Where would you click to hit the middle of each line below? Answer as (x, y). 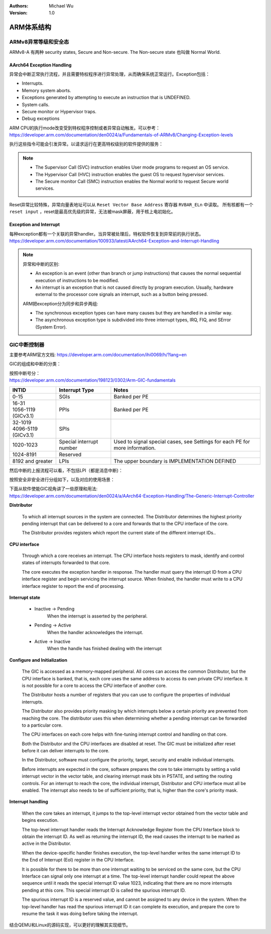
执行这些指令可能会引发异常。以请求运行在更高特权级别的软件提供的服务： (86, 144)
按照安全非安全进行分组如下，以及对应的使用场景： (62, 479)
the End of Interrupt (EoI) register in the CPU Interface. (78, 860)
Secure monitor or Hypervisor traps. (59, 111)
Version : (18, 13)
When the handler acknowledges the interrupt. (95, 632)
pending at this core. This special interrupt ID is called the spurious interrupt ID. (104, 890)
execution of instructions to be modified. (77, 280)
